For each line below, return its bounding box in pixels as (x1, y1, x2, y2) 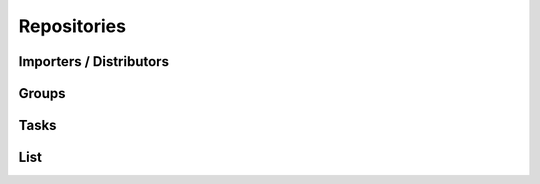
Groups (18, 85, 66, 102)
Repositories (18, 15, 127, 37)
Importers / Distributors (18, 53, 170, 70)
